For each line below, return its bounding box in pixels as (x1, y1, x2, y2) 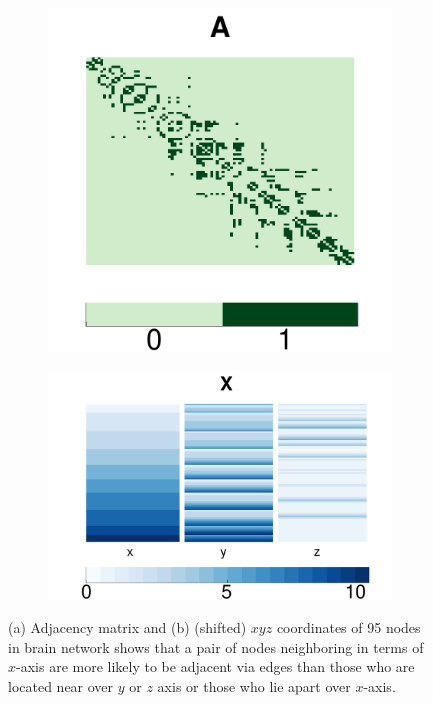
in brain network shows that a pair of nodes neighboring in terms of (8, 636, 424, 657)
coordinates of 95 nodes (276, 617, 421, 638)
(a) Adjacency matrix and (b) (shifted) (8, 617, 247, 638)
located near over (8, 676, 114, 697)
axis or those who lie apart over (157, 676, 351, 697)
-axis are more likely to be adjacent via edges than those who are (16, 656, 415, 677)
